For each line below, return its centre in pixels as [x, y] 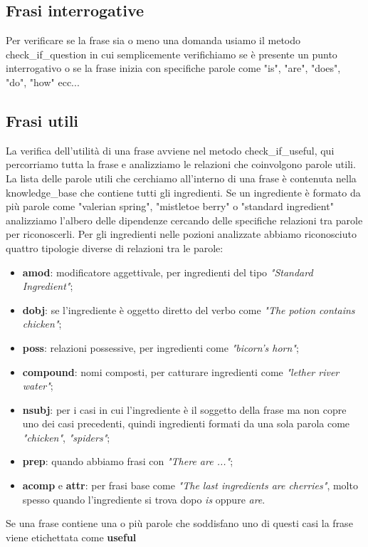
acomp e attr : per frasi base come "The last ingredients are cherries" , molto [190, 485]
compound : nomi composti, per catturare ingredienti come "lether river [181, 371]
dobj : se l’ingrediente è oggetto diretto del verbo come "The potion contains [189, 309]
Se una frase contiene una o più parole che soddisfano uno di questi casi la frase [179, 523]
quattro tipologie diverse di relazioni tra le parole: [115, 248]
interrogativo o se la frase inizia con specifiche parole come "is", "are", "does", [173, 68]
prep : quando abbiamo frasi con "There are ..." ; [128, 461]
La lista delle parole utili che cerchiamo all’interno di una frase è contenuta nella [181, 178]
